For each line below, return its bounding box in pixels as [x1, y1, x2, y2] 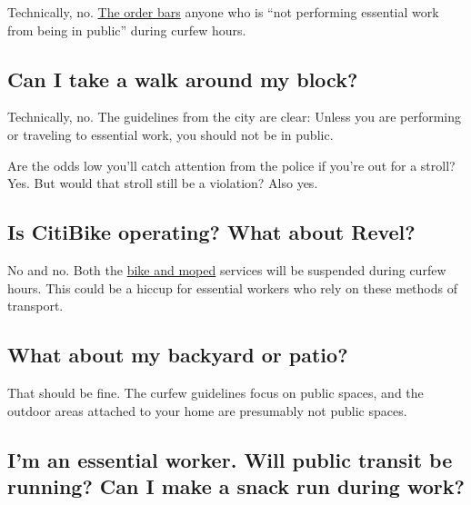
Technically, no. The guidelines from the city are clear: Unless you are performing [7, 107, 462, 126]
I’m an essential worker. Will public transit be [7, 445, 453, 473]
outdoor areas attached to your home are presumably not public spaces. [7, 401, 407, 420]
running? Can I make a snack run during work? [7, 471, 465, 500]
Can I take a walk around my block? [7, 64, 358, 93]
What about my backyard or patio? [7, 341, 348, 369]
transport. [7, 296, 64, 315]
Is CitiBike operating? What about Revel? [7, 218, 416, 246]
